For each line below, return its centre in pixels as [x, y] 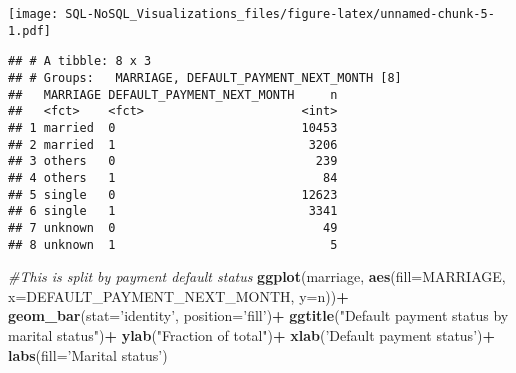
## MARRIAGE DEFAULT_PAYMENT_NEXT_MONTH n [173, 94]
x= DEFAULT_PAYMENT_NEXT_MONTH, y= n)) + [178, 295]
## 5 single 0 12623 [173, 194]
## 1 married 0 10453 [173, 127]
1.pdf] [29, 30]
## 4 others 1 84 [173, 177]
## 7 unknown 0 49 [173, 227]
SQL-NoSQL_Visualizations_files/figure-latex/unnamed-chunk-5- [280, 14]
